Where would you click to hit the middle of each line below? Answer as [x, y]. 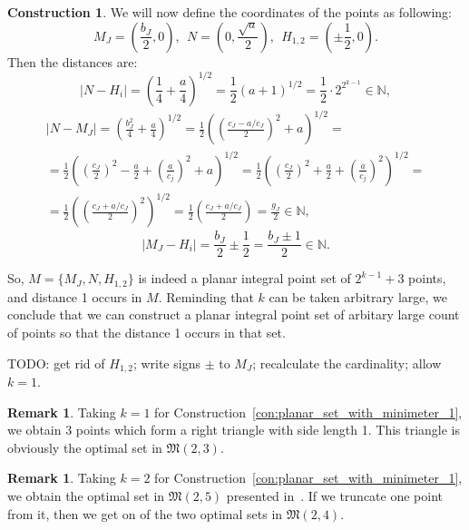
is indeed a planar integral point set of [244, 278]
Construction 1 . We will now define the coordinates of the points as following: [230, 12]
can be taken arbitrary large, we [358, 296]
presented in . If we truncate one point [335, 496]
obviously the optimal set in [85, 447]
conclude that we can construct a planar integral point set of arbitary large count [234, 314]
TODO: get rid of [56, 363]
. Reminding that [206, 296]
